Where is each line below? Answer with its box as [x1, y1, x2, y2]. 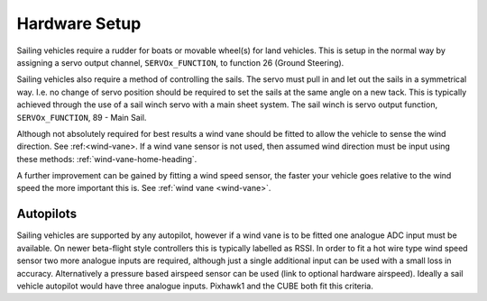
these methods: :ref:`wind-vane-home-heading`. [16, 153, 198, 164]
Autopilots [16, 206, 77, 222]
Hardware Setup [16, 14, 142, 33]
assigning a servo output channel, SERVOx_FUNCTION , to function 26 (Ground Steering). [16, 57, 345, 68]
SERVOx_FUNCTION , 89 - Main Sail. [16, 112, 147, 123]
